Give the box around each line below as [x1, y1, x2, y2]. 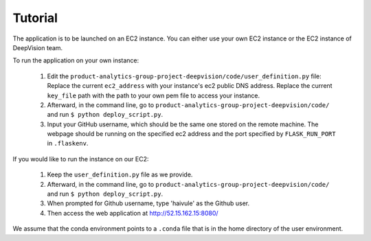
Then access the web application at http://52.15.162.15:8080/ [47, 209, 219, 217]
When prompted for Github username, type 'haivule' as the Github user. [47, 199, 250, 207]
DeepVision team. [12, 43, 63, 51]
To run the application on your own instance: [12, 56, 139, 65]
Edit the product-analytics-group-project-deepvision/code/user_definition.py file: [47, 72, 322, 80]
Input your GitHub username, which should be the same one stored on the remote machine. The [47, 120, 319, 128]
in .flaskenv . [47, 139, 89, 148]
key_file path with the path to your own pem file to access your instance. [47, 91, 260, 100]
